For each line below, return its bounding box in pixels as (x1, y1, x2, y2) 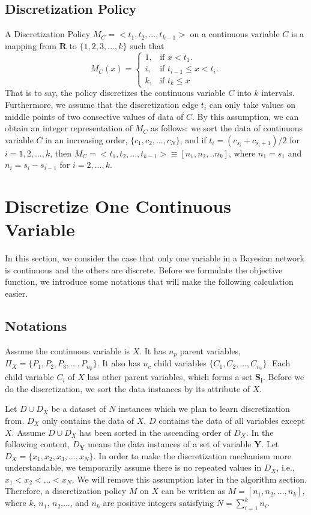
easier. (5, 287, 28, 300)
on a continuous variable (190, 28, 280, 40)
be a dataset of (51, 402, 106, 415)
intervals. (261, 86, 295, 99)
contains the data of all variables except (159, 414, 305, 426)
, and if (180, 133, 207, 146)
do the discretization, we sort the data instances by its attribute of (5, 382, 250, 394)
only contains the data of (42, 414, 134, 426)
